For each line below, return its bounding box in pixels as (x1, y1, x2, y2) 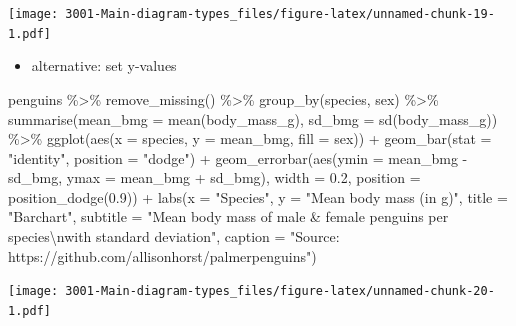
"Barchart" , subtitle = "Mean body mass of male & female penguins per (8, 206, 449, 227)
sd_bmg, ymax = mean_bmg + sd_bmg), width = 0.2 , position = (8, 167, 421, 188)
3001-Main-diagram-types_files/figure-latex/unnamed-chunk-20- (65, 284, 495, 299)
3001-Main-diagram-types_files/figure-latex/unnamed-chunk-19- (65, 7, 495, 21)
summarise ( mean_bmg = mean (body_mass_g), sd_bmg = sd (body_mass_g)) (8, 108, 498, 129)
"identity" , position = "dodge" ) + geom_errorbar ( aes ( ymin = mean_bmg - (8, 147, 468, 168)
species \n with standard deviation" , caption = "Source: (8, 226, 340, 247)
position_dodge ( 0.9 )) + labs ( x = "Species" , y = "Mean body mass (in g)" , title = (8, 186, 508, 207)
